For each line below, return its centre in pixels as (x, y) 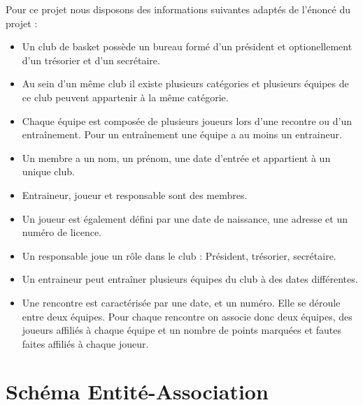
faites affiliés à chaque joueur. (85, 343)
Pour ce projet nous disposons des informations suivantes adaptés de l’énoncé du (178, 9)
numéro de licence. (62, 232)
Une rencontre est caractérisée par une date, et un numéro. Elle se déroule (181, 302)
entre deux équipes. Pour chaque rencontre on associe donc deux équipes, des (187, 316)
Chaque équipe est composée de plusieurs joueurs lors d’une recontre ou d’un (187, 120)
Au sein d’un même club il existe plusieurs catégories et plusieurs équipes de (185, 83)
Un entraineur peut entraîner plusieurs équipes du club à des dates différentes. (190, 279)
